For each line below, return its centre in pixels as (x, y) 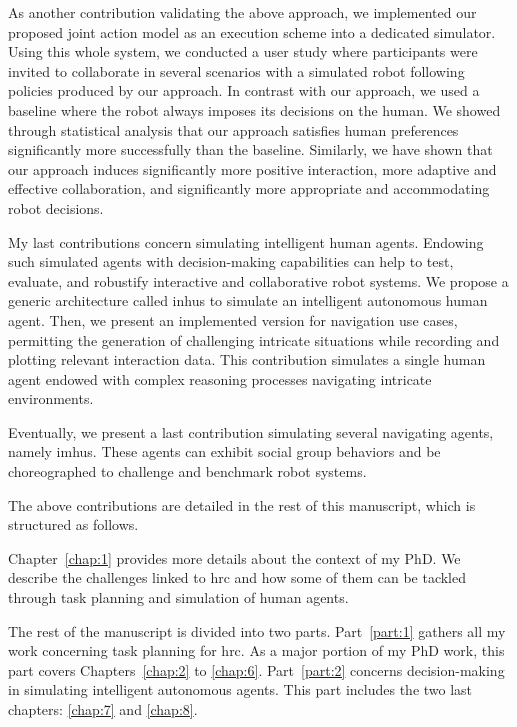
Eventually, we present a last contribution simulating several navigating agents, (251, 431)
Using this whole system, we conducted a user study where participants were (243, 51)
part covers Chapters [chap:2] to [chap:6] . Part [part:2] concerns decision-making (256, 669)
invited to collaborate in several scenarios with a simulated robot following (236, 70)
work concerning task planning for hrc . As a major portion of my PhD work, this (256, 650)
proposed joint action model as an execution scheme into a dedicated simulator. (252, 31)
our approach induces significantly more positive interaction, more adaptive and (252, 168)
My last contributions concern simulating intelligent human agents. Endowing (246, 241)
